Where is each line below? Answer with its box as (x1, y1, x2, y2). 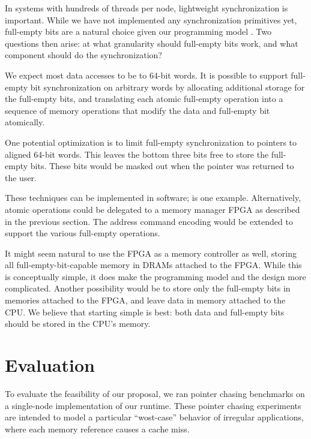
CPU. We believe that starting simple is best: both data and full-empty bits (5, 305, 285, 318)
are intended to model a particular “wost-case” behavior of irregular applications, (5, 411, 304, 423)
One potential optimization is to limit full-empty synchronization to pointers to (5, 136, 297, 148)
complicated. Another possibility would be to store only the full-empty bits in (5, 282, 291, 294)
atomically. (5, 116, 45, 128)
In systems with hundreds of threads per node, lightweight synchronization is (5, 2, 288, 14)
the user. (5, 171, 37, 184)
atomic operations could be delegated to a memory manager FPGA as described (5, 203, 300, 215)
